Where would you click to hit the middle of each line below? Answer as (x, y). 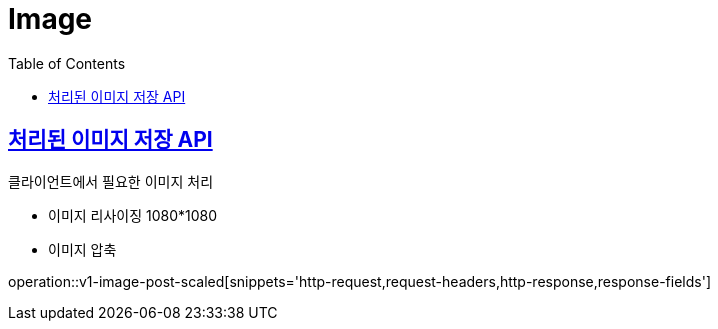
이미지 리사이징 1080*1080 (133, 215)
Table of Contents (67, 63)
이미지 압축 (82, 249)
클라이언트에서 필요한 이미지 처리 (111, 181)
